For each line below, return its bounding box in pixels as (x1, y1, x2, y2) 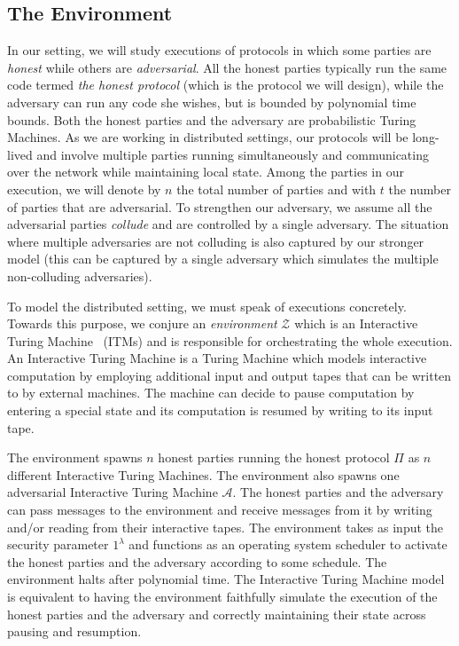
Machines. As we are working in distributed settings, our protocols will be (7, 128, 408, 146)
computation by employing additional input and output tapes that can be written (7, 366, 452, 384)
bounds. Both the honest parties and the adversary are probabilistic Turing (7, 110, 416, 129)
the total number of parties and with (176, 179, 377, 198)
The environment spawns (7, 448, 143, 467)
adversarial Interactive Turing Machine (7, 483, 218, 501)
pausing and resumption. (7, 622, 142, 641)
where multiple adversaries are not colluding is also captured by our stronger (7, 232, 424, 250)
